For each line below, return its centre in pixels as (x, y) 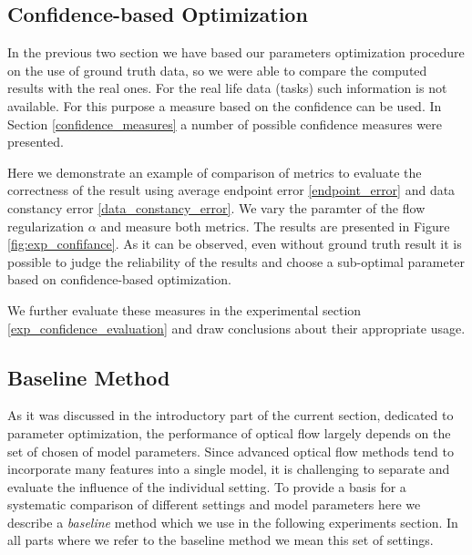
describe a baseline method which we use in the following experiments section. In (233, 522)
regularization (46, 226)
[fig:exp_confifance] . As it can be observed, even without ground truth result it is (235, 244)
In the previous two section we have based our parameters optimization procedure (236, 52)
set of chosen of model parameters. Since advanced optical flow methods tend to (231, 451)
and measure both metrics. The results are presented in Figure (275, 226)
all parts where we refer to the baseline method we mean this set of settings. (221, 540)
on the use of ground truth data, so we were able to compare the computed (217, 70)
